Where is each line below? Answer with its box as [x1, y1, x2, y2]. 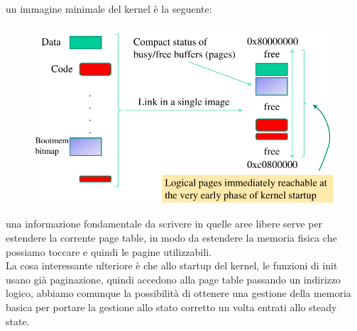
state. [6, 313, 30, 328]
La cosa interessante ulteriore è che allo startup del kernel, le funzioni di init [6, 258, 338, 273]
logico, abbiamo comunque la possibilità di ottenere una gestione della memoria [6, 286, 351, 301]
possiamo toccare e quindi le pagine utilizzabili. [6, 244, 212, 259]
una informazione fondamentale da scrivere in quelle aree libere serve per [6, 216, 323, 231]
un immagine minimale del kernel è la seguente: [6, 1, 212, 16]
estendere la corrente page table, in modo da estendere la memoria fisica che [6, 230, 337, 245]
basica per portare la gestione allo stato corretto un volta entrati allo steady [6, 299, 337, 314]
